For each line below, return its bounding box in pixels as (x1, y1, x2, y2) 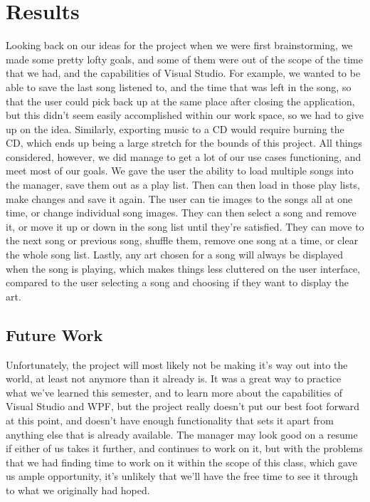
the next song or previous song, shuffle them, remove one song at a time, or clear (6, 233, 359, 248)
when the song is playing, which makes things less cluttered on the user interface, (6, 261, 361, 276)
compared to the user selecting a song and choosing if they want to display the (6, 275, 349, 290)
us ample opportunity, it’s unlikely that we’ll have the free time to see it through (6, 469, 359, 483)
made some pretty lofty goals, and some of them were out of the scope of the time (6, 51, 363, 66)
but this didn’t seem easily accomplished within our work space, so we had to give (6, 108, 364, 122)
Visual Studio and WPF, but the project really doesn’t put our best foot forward (6, 399, 360, 414)
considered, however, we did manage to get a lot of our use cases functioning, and (6, 149, 361, 164)
